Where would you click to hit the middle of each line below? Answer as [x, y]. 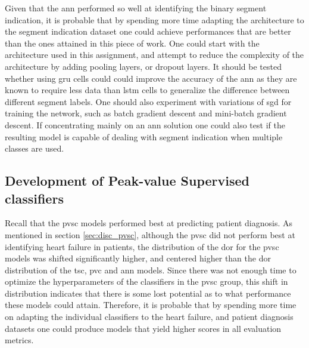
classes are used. [35, 148]
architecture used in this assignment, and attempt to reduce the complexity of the [154, 55]
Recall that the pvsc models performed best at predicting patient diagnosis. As [149, 223]
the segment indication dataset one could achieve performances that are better [148, 31]
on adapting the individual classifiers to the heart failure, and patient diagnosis [149, 317]
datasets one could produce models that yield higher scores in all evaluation [143, 328]
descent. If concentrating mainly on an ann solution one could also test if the [145, 124]
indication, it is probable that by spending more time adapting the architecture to [154, 19]
